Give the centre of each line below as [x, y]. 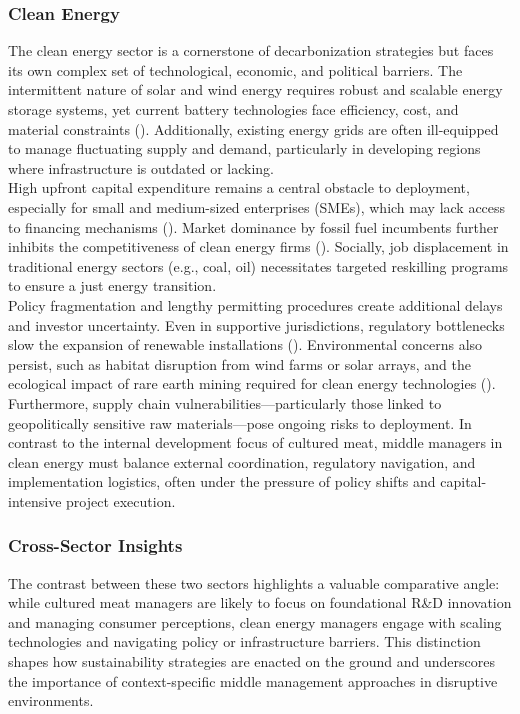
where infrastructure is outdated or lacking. [141, 167]
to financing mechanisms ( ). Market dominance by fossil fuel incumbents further [253, 226]
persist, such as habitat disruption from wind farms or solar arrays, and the [239, 363]
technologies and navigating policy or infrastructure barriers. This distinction [244, 641]
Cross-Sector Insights [95, 545]
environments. [51, 700]
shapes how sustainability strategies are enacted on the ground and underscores [251, 661]
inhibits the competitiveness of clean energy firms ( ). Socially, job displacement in [258, 246]
